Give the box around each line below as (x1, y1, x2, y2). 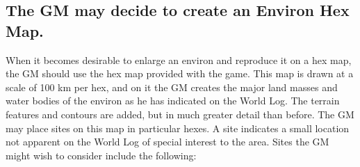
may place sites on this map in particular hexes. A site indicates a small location (6, 120, 350, 135)
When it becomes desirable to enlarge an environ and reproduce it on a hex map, (6, 52, 352, 67)
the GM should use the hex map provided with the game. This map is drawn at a (6, 66, 354, 81)
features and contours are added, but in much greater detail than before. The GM (6, 106, 354, 121)
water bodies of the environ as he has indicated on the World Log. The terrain (6, 93, 340, 108)
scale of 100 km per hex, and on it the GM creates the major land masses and (6, 79, 338, 94)
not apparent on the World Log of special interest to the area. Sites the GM (6, 134, 329, 149)
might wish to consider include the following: (6, 148, 197, 162)
